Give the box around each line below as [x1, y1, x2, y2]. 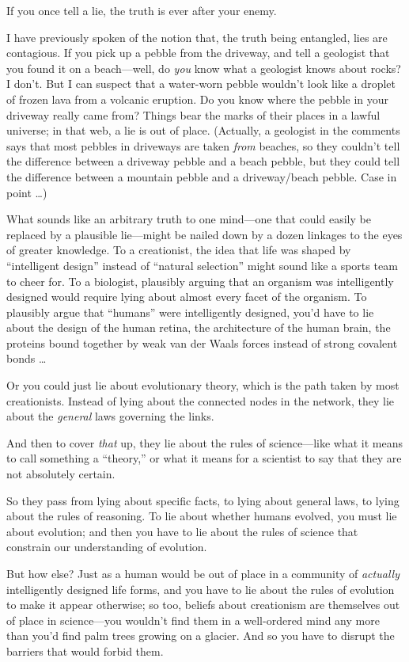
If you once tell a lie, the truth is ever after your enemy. [6, 2, 277, 18]
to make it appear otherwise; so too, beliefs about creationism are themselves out [6, 596, 400, 613]
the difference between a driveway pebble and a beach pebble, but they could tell [6, 153, 400, 169]
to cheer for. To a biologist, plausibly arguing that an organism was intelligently [6, 272, 394, 289]
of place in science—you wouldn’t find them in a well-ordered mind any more [6, 611, 380, 628]
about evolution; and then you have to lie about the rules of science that [6, 523, 358, 539]
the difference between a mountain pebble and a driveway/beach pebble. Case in [6, 168, 397, 185]
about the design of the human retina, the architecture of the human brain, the [6, 319, 391, 336]
